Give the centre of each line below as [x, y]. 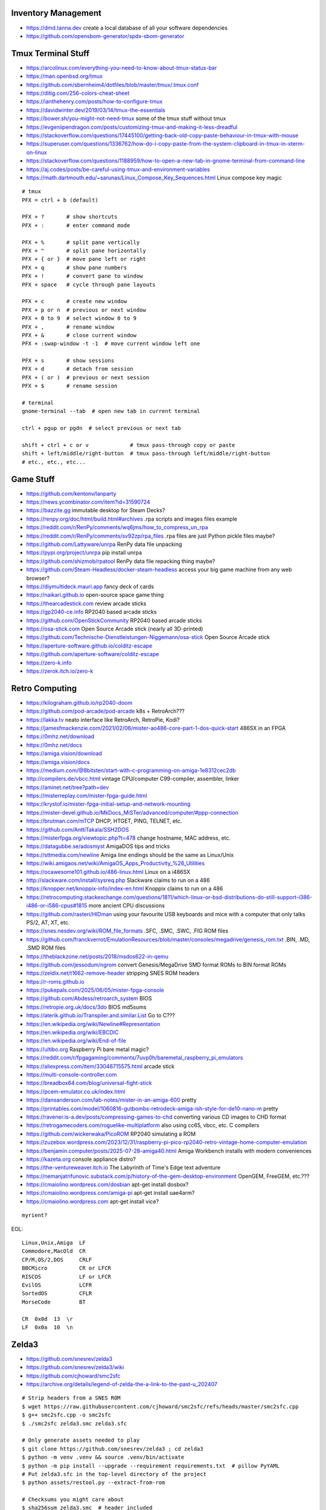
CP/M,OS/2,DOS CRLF [57, 1260]
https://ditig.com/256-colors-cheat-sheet [78, 93]
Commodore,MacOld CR [54, 1251]
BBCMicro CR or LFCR [67, 1268]
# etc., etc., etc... [54, 462]
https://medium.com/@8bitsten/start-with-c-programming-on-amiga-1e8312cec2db [131, 770]
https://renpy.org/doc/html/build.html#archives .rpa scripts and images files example [132, 519]
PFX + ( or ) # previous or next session [86, 377]
